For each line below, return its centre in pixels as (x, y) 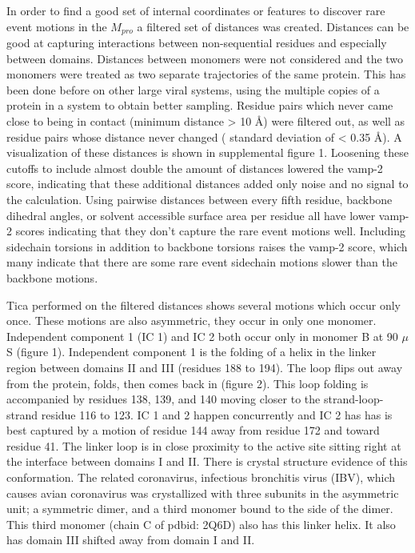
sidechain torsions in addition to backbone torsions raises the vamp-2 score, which (207, 246)
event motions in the (57, 26)
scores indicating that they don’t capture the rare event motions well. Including (210, 231)
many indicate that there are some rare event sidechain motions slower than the (202, 262)
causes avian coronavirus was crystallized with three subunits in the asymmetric (203, 493)
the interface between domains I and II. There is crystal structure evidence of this (207, 461)
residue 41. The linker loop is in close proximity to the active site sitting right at (204, 445)
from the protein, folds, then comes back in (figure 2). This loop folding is (188, 383)
